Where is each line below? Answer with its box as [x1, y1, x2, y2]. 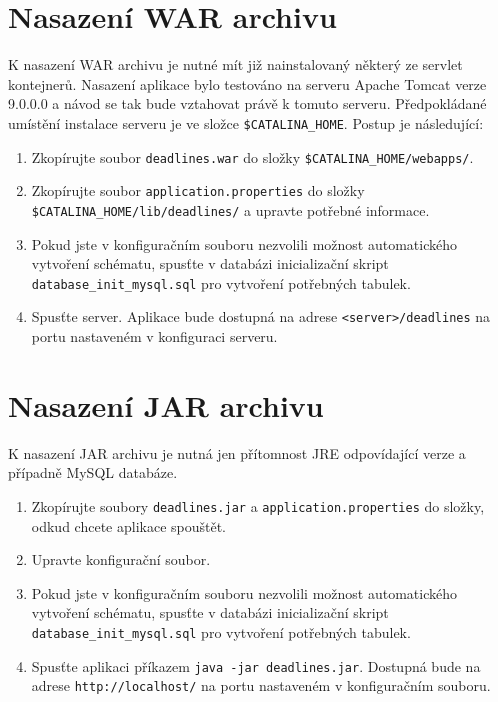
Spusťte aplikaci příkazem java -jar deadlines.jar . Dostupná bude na [31, 655, 481, 676]
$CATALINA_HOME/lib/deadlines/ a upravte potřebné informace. [31, 199, 430, 220]
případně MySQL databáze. [8, 462, 178, 483]
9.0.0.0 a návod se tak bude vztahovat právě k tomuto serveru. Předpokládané [8, 93, 487, 114]
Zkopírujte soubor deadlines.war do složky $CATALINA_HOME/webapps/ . [31, 146, 474, 167]
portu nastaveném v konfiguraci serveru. [31, 326, 278, 347]
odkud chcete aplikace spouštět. [31, 515, 227, 536]
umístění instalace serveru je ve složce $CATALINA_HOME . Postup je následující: [8, 112, 484, 133]
